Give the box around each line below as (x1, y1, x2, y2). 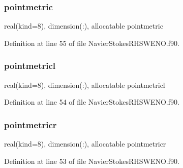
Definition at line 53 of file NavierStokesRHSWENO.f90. (4, 155, 179, 166)
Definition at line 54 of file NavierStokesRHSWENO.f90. (4, 97, 179, 107)
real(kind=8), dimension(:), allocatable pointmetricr (4, 138, 166, 149)
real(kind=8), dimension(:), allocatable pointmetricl (4, 79, 165, 90)
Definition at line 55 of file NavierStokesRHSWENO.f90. (4, 37, 179, 48)
